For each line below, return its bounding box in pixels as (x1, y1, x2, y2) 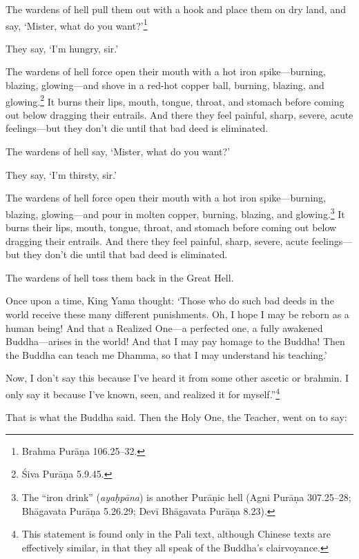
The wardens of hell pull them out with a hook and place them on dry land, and (6, 2, 346, 16)
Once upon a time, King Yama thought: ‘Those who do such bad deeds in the (6, 293, 334, 308)
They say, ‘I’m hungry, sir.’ (6, 41, 119, 55)
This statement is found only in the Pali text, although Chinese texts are (21, 527, 331, 541)
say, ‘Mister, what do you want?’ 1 (6, 16, 148, 32)
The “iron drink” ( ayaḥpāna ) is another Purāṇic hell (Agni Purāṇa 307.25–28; (21, 490, 351, 504)
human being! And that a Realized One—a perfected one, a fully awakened (6, 320, 323, 335)
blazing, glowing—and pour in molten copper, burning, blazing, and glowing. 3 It (6, 204, 345, 221)
